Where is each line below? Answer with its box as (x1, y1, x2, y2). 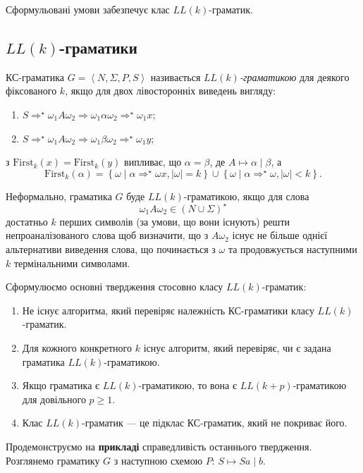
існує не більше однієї (232, 228, 328, 242)
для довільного (22, 391, 86, 406)
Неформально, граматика (6, 188, 112, 203)
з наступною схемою (113, 453, 203, 467)
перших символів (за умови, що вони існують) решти (59, 214, 290, 228)
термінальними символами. (13, 255, 130, 270)
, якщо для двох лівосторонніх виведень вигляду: (65, 83, 276, 98)
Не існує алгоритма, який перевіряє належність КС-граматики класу (22, 302, 314, 317)
